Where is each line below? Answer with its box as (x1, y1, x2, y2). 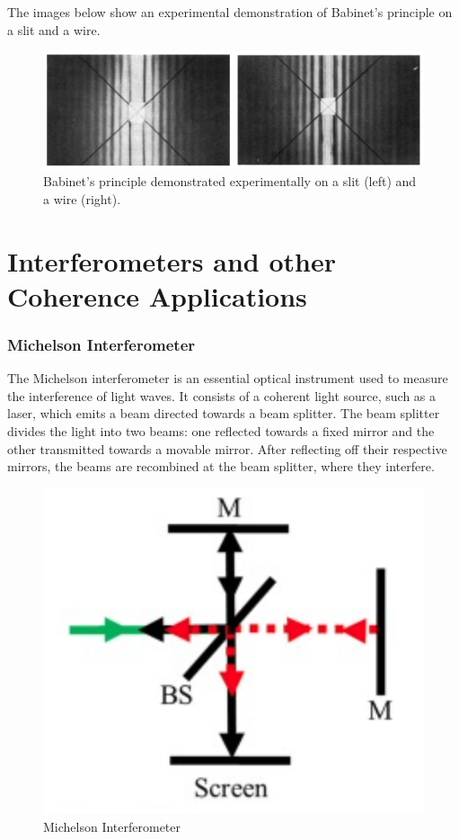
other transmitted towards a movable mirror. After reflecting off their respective (7, 439, 447, 458)
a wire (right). (43, 189, 121, 208)
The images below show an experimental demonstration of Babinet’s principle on (7, 3, 453, 21)
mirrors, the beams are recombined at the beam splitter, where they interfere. (7, 457, 435, 476)
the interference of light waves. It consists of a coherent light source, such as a (7, 386, 437, 405)
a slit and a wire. (7, 20, 101, 39)
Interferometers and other (7, 242, 336, 279)
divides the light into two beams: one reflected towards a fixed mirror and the (7, 421, 435, 440)
